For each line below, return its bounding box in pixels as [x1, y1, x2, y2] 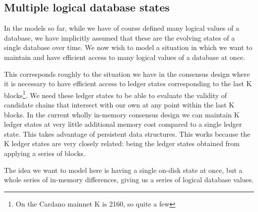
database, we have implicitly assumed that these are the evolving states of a [4, 32, 235, 43]
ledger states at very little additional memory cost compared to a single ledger [4, 119, 242, 129]
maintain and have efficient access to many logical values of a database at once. [4, 52, 245, 62]
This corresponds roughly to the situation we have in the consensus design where [4, 68, 250, 79]
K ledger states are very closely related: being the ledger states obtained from [4, 138, 240, 149]
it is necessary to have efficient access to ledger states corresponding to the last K [4, 78, 252, 89]
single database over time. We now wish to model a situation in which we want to [4, 42, 253, 53]
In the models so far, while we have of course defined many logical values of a [4, 23, 239, 33]
